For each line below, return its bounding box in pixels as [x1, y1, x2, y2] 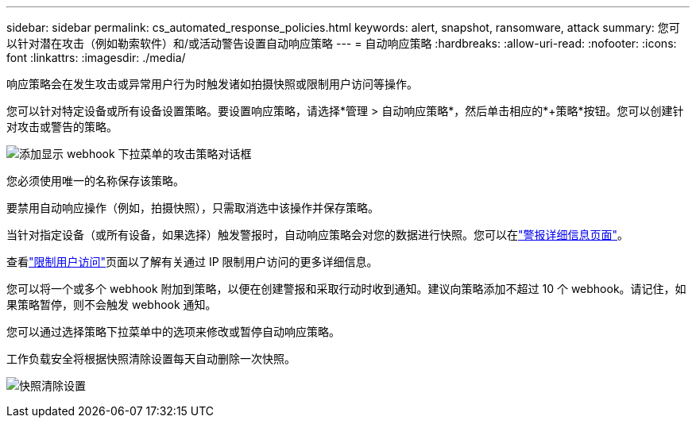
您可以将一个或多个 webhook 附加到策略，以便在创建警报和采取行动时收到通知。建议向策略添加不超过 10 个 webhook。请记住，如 [6, 282, 686, 295]
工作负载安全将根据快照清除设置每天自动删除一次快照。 [6, 352, 296, 365]
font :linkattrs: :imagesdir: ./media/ [6, 51, 186, 64]
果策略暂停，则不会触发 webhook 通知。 [6, 298, 217, 311]
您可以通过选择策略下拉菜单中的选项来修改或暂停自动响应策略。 [6, 325, 340, 338]
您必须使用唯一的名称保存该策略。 [6, 174, 184, 187]
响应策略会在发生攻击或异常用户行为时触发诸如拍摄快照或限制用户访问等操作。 [6, 77, 418, 91]
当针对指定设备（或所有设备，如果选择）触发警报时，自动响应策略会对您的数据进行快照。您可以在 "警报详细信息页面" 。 [6, 228, 629, 241]
